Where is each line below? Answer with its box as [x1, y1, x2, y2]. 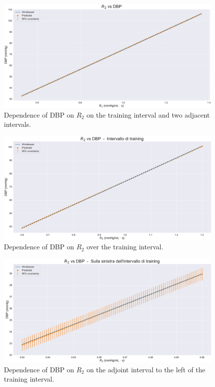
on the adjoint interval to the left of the [86, 364, 205, 374]
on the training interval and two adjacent [86, 109, 210, 120]
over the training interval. [86, 242, 164, 252]
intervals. [4, 119, 31, 129]
